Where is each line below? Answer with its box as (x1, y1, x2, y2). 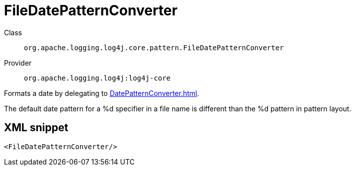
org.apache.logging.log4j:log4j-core (24, 74, 171, 82)
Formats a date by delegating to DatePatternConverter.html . (4, 88, 199, 97)
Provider (4, 58, 32, 67)
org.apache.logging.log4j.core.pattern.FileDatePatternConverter (24, 43, 284, 52)
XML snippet (4, 121, 69, 134)
